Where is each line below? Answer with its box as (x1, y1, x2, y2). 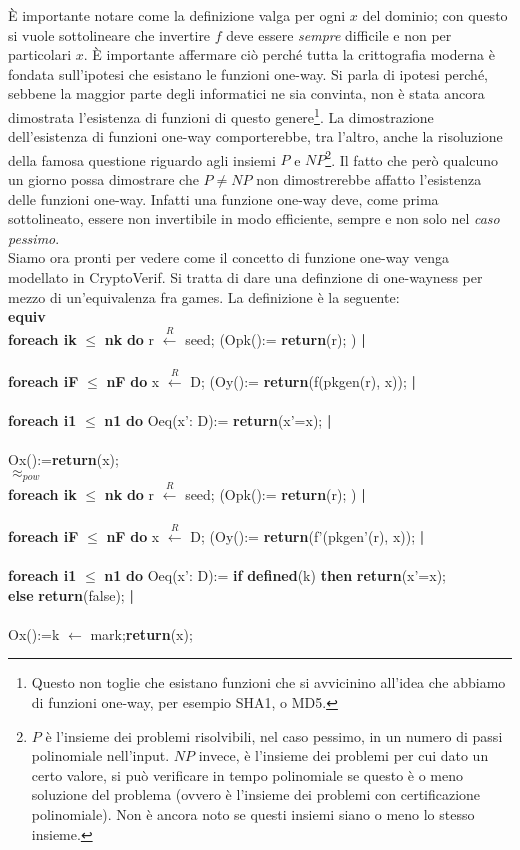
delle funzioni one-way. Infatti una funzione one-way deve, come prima (8, 188, 439, 209)
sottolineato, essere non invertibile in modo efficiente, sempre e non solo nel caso (8, 208, 500, 229)
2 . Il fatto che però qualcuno (325, 146, 499, 170)
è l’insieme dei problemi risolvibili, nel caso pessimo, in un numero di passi (45, 725, 503, 746)
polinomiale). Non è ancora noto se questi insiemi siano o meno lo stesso (31, 803, 475, 824)
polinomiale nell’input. (31, 745, 170, 766)
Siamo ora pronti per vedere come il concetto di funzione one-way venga (8, 247, 450, 268)
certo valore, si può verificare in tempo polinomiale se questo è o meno (31, 764, 464, 785)
